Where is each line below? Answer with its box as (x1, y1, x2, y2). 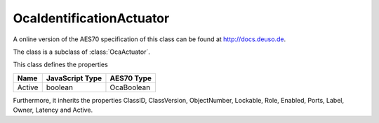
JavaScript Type (46, 73, 102, 83)
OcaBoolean (109, 82, 151, 92)
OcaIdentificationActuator (13, 10, 170, 26)
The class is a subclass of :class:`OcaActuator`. (13, 48, 150, 56)
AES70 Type (109, 73, 152, 83)
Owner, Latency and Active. (13, 106, 93, 115)
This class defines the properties (13, 60, 108, 69)
